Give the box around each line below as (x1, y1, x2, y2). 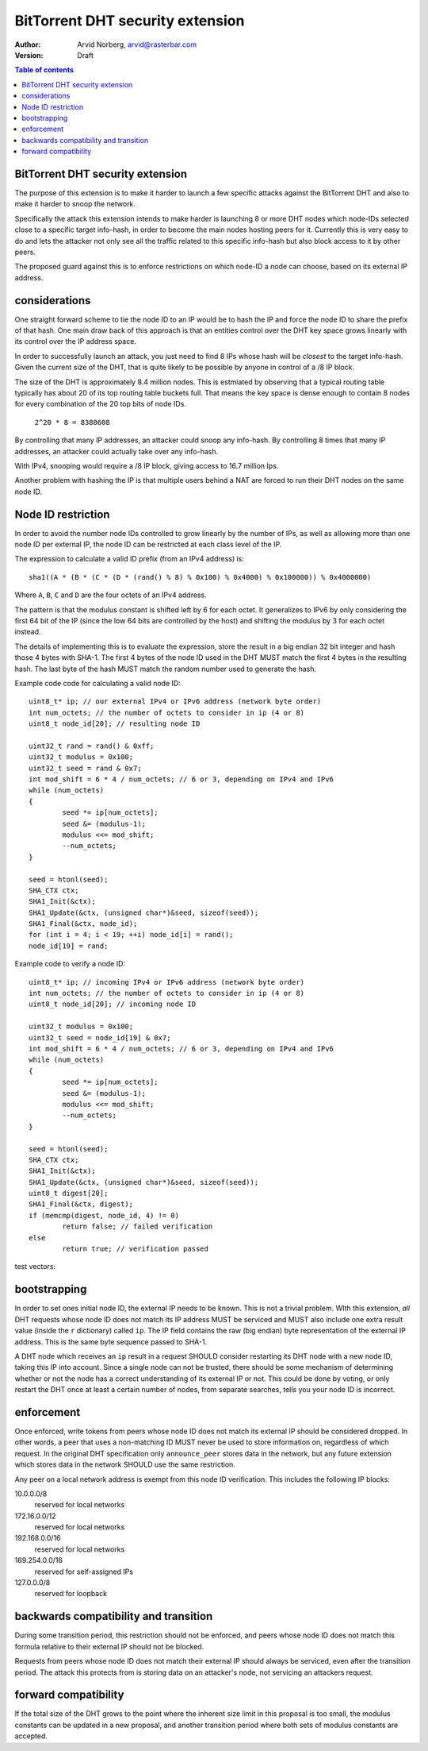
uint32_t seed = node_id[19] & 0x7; (29, 1033, 171, 1042)
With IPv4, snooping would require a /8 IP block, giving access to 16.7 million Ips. (14, 461, 279, 470)
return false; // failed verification (62, 1222, 213, 1231)
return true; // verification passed (62, 1244, 209, 1254)
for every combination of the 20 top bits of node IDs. (14, 399, 186, 409)
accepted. (14, 1731, 48, 1741)
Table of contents (14, 65, 75, 75)
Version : (14, 50, 44, 60)
